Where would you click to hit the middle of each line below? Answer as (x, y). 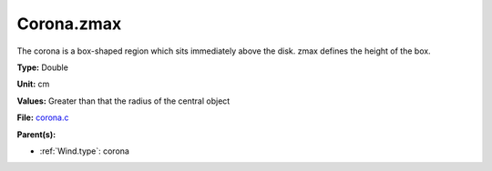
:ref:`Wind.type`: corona (84, 151)
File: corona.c (43, 117)
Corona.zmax (69, 24)
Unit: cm (33, 84)
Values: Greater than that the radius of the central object (123, 101)
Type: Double (42, 67)
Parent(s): (36, 134)
